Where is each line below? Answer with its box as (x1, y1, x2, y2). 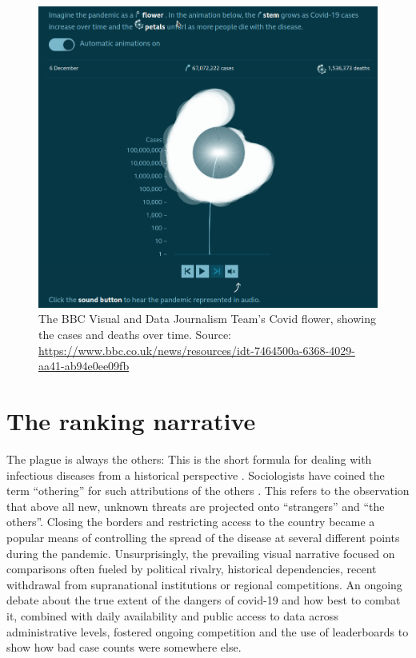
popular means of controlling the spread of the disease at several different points (6, 528, 400, 545)
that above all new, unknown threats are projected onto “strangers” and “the (6, 497, 385, 514)
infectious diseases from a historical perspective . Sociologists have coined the (6, 466, 385, 483)
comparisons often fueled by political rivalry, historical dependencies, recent (6, 560, 377, 577)
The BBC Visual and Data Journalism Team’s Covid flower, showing (38, 310, 376, 327)
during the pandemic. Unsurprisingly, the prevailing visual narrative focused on (6, 544, 395, 561)
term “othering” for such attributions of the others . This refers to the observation (6, 482, 410, 499)
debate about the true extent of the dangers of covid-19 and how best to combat (6, 592, 401, 608)
